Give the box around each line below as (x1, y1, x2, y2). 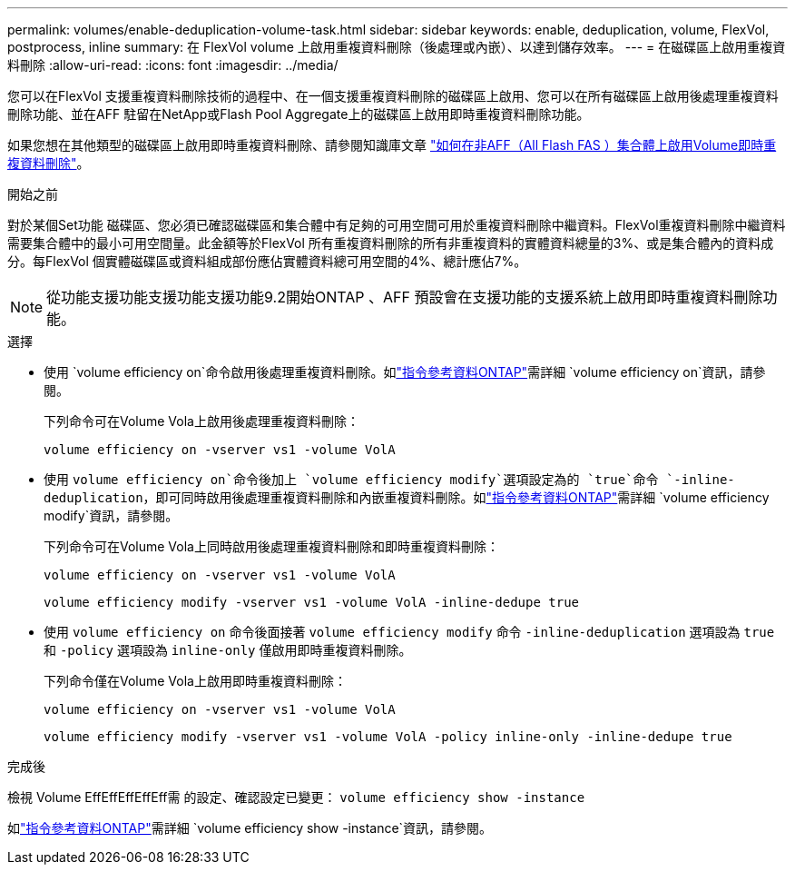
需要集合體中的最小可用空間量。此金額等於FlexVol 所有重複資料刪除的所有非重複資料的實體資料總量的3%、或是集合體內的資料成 (7, 235, 774, 251)
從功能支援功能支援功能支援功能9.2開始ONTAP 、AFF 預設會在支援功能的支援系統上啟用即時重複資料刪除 (46, 288, 763, 306)
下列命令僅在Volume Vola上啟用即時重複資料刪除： (44, 673, 347, 689)
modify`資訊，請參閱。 (44, 508, 179, 523)
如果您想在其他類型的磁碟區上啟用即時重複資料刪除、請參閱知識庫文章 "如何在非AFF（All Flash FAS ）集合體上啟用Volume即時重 (7, 137, 777, 153)
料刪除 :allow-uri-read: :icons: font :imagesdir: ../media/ (7, 57, 339, 73)
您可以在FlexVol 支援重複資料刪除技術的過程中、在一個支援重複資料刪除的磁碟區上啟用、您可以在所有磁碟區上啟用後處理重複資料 (7, 88, 779, 104)
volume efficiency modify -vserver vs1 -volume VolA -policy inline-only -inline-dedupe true (44, 729, 732, 744)
